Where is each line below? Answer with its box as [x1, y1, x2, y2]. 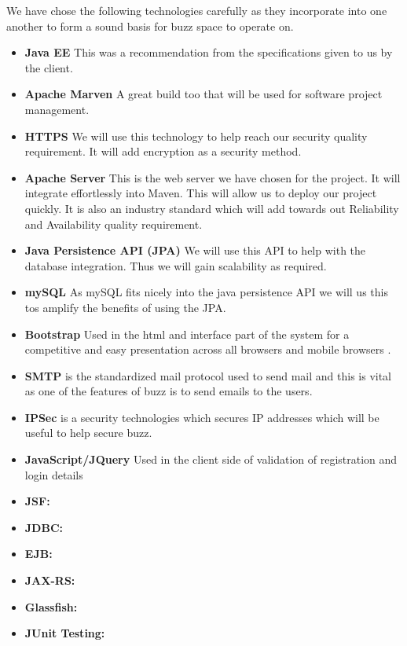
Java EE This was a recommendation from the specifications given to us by [24, 44, 393, 61]
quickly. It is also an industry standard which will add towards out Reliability [24, 200, 399, 216]
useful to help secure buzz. [24, 424, 152, 441]
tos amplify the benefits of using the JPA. [24, 299, 226, 315]
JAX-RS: [24, 572, 75, 589]
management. [24, 101, 90, 117]
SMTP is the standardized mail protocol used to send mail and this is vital [24, 367, 392, 384]
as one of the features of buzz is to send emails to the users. [24, 383, 313, 399]
